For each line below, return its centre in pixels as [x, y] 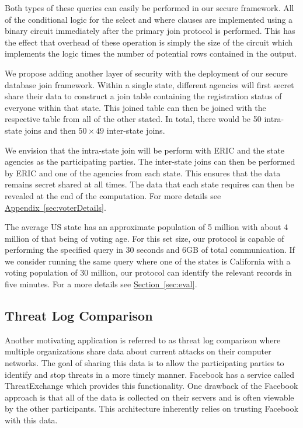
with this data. [31, 420]
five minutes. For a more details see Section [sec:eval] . [101, 284]
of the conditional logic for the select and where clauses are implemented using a [149, 19]
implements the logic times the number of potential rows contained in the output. [151, 53]
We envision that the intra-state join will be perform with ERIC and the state [145, 150]
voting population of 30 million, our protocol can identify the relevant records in [148, 272]
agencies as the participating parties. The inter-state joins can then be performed [150, 161]
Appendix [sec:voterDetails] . [55, 207]
